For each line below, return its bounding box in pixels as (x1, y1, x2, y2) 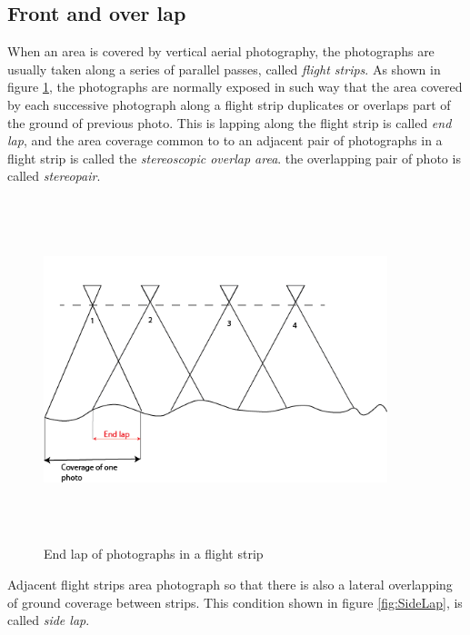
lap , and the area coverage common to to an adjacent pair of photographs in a (7, 131, 443, 150)
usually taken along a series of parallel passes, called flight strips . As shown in (7, 59, 441, 78)
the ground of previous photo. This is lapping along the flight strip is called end (7, 113, 452, 132)
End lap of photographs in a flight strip (44, 544, 264, 563)
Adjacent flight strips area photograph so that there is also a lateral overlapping (7, 575, 453, 594)
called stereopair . (7, 166, 101, 185)
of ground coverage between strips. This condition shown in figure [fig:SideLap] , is (7, 592, 463, 611)
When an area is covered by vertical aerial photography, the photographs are (7, 42, 435, 61)
